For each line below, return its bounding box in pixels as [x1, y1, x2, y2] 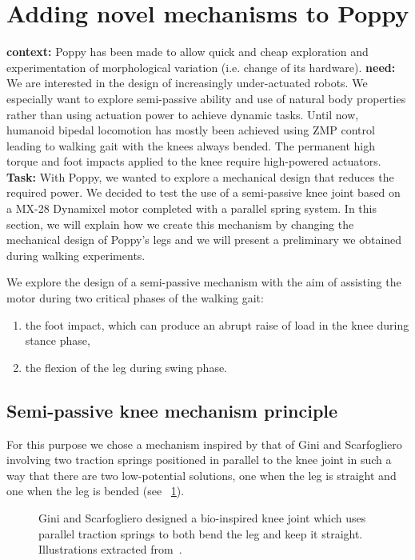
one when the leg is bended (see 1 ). [6, 482, 185, 499]
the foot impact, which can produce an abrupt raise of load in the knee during [25, 316, 409, 333]
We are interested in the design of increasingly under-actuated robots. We [6, 74, 368, 91]
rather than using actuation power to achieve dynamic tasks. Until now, [6, 106, 359, 122]
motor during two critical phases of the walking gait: [6, 290, 264, 306]
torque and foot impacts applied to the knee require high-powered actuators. [6, 153, 381, 170]
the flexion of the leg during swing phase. [25, 358, 228, 375]
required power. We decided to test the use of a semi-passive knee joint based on [6, 184, 401, 201]
